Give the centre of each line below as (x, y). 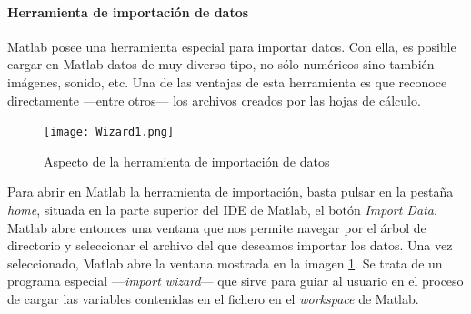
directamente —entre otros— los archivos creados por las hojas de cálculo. (214, 100)
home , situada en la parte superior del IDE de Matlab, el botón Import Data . (222, 210)
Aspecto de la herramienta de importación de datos (187, 161)
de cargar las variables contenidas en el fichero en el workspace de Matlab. (213, 298)
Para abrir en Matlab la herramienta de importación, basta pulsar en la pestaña (230, 192)
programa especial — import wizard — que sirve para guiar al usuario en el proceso (235, 281)
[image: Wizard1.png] (109, 132)
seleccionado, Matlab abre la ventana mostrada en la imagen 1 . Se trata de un (225, 263)
